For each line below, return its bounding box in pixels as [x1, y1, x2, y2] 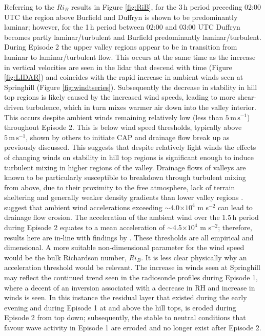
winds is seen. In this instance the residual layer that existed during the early [4, 292, 247, 303]
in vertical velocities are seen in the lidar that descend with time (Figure [4, 61, 232, 72]
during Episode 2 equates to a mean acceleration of [4, 222, 165, 233]
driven [4, 101, 24, 112]
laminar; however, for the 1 [4, 21, 89, 32]
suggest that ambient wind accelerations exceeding [4, 201, 162, 212]
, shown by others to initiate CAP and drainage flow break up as [26, 131, 230, 142]
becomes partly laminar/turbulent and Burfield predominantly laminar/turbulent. [4, 31, 261, 42]
